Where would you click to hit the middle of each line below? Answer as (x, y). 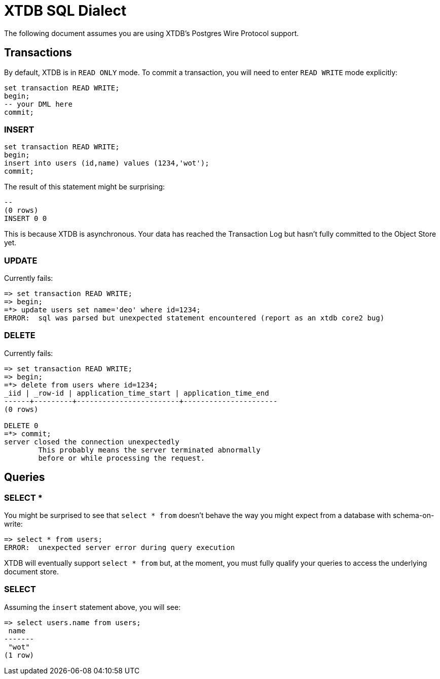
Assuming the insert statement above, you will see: (93, 607)
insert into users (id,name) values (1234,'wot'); (107, 163)
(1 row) (19, 655)
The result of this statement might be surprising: (85, 187)
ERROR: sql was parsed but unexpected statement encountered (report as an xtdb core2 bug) (194, 318)
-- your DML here (38, 104)
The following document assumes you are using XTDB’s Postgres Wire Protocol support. (152, 33)
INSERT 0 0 (26, 219)
